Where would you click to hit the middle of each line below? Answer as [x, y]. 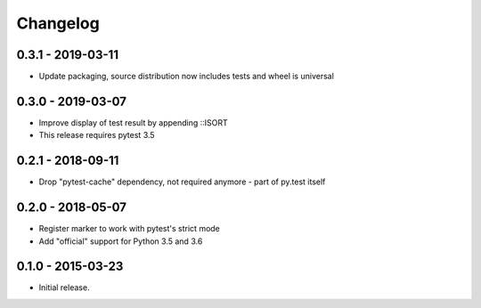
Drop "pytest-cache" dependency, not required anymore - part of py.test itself [182, 182]
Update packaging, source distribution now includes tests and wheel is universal [186, 77]
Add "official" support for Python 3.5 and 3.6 [121, 241]
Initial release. [64, 288]
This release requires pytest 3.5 [97, 135]
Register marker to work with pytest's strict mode [129, 229]
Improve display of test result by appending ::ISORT [134, 122]
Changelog [58, 23]
